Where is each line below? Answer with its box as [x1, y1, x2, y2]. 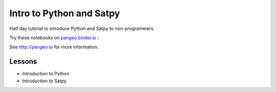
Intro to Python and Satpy [9, 8, 120, 19]
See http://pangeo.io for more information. [9, 44, 99, 50]
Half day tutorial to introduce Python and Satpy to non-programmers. [9, 25, 155, 32]
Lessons [9, 57, 37, 66]
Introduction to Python [22, 71, 70, 77]
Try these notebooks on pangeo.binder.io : [9, 35, 99, 41]
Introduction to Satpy [22, 78, 66, 84]
